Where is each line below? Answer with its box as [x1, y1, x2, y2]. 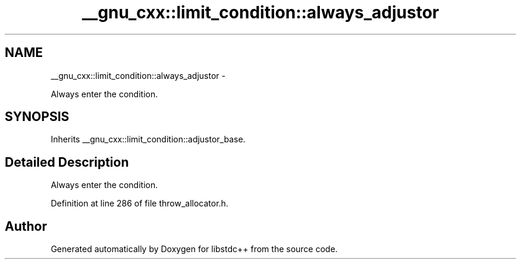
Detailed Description [5, 154, 129, 170]
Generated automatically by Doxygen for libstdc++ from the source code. [51, 244, 338, 255]
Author [5, 218, 47, 234]
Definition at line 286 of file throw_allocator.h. [51, 198, 228, 209]
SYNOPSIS [5, 109, 70, 125]
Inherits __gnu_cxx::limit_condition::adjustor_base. [51, 134, 246, 145]
